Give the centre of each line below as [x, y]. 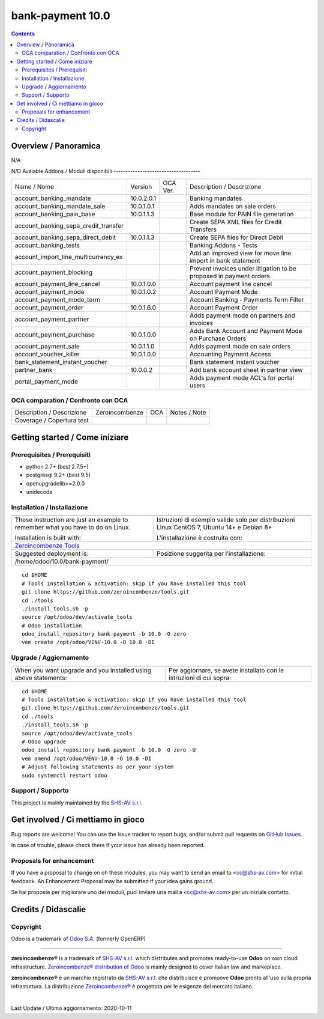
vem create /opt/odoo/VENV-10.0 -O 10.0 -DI [88, 642]
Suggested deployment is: [52, 554]
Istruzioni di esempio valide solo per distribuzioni [226, 520]
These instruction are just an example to [71, 520]
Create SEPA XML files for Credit [235, 222]
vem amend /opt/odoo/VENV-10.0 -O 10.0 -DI [87, 758]
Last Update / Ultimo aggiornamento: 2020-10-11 [71, 1008]
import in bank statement [225, 260]
